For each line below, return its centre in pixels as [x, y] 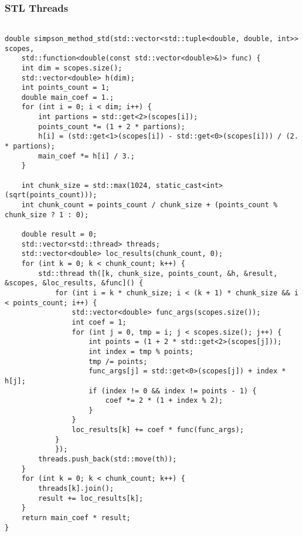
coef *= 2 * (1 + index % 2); [164, 401]
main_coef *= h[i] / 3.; [86, 156]
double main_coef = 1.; [68, 97]
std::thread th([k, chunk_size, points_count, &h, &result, [158, 273]
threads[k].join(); [76, 489]
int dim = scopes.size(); [72, 68]
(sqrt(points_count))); [51, 195]
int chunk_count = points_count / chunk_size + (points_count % [149, 205]
